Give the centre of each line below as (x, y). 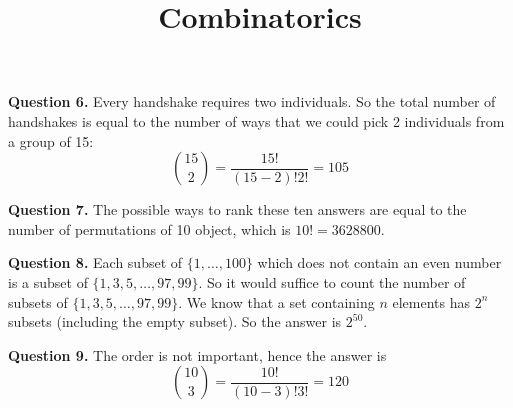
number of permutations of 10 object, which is (149, 228)
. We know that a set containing (276, 301)
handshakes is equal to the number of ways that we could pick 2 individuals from (256, 120)
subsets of (38, 301)
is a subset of (48, 281)
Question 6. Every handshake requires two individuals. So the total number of (252, 101)
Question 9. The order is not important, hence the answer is (197, 354)
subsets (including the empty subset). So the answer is (175, 321)
